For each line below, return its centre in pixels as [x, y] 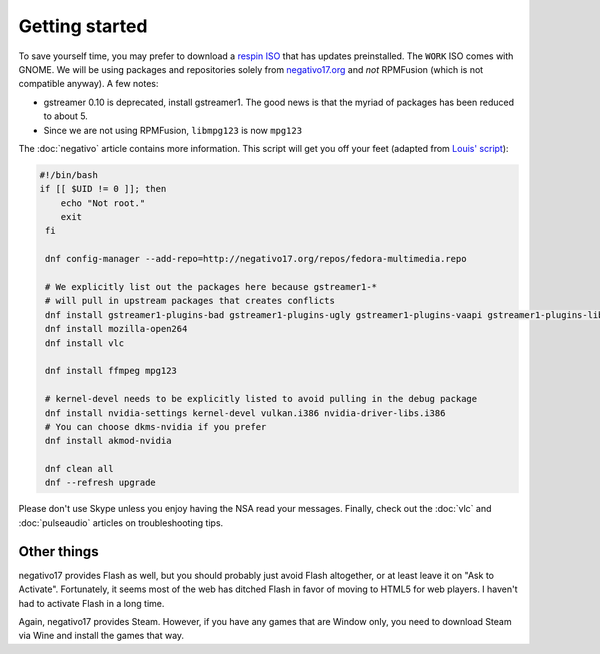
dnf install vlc [85, 343]
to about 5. [66, 116]
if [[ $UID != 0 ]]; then [103, 189]
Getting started [83, 26]
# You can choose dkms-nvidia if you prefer [156, 426]
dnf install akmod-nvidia [108, 441]
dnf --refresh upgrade [101, 483]
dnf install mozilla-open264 [116, 329]
